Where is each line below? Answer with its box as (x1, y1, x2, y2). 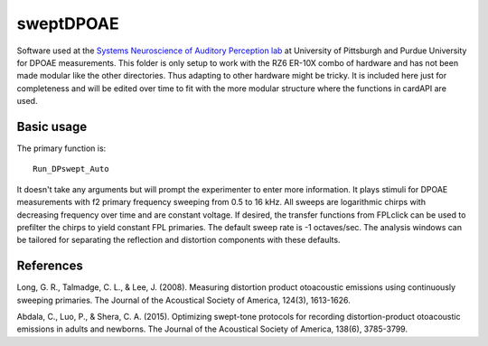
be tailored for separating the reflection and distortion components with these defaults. (16, 235, 341, 246)
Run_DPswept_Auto (33, 164, 109, 174)
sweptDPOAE (16, 14, 119, 33)
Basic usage (16, 118, 88, 135)
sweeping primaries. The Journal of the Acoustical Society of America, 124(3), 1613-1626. (16, 295, 352, 305)
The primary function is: (16, 143, 107, 154)
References (16, 258, 83, 274)
